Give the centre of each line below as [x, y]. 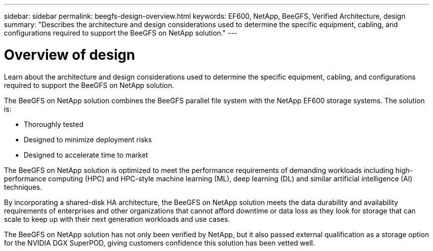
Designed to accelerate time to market [86, 155]
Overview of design [70, 55]
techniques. [23, 187]
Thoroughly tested [54, 124]
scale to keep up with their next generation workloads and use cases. [117, 219]
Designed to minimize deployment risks [88, 139]
